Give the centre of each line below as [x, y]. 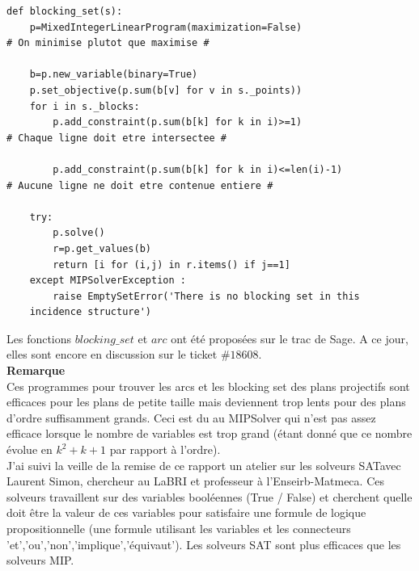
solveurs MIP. [40, 560]
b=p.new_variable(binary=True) [114, 75]
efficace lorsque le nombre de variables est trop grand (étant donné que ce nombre [209, 433]
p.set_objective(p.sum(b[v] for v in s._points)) [166, 90]
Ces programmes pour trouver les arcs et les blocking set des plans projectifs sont [208, 386]
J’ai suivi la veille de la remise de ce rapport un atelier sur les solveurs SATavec [204, 465]
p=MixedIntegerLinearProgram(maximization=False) [166, 27]
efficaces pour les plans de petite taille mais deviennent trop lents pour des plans [206, 402]
